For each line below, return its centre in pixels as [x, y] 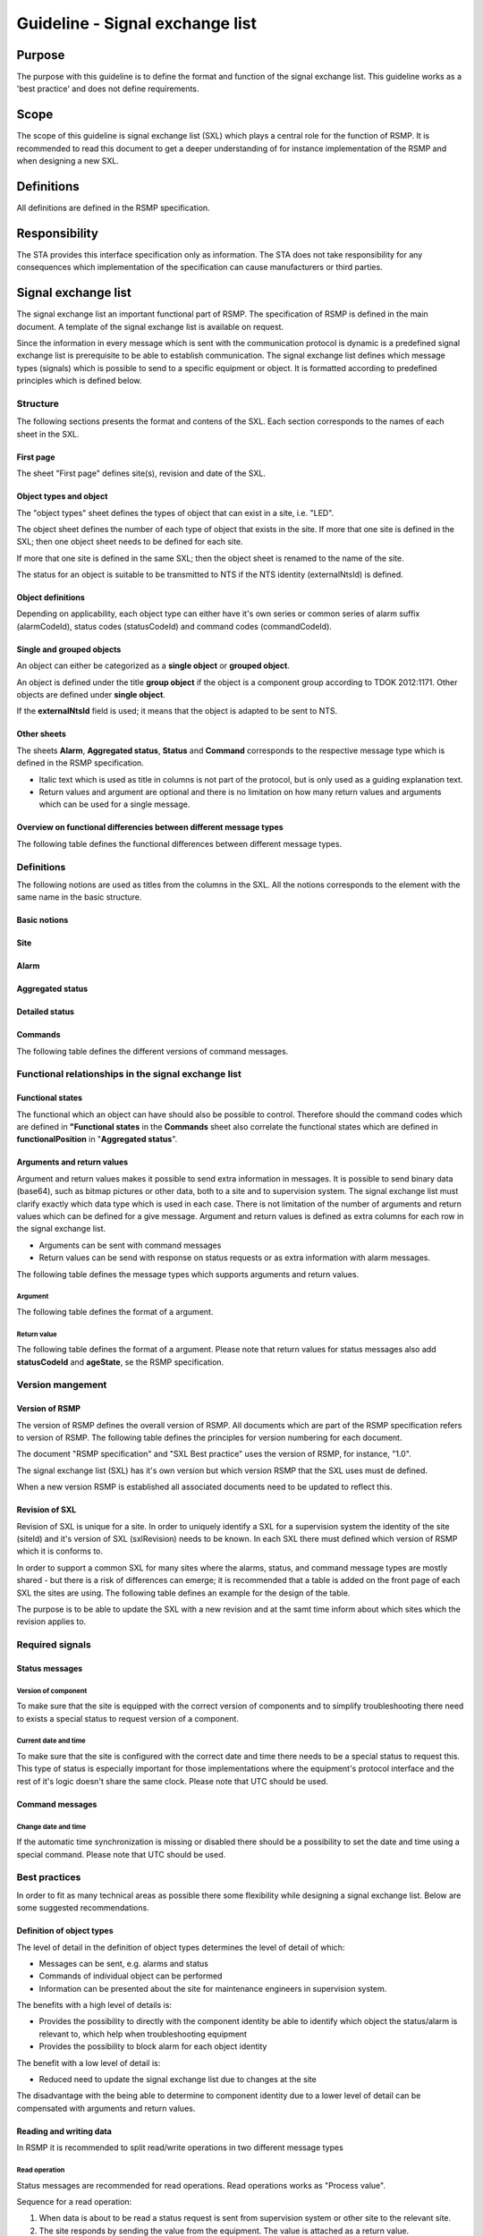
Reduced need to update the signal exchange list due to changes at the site [178, 2079]
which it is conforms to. [59, 1551]
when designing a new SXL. [68, 161]
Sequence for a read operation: [74, 2201]
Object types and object [62, 496]
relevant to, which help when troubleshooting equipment [143, 2034]
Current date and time [51, 1741]
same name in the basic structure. [79, 897]
